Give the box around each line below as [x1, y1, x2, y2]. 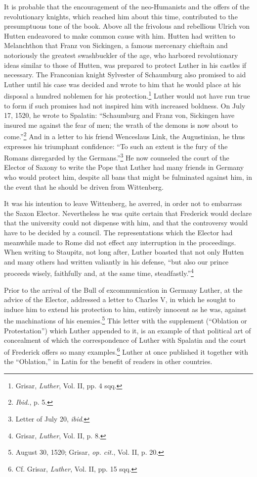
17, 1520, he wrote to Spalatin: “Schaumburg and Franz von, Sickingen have [4, 110, 235, 120]
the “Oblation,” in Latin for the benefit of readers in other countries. [4, 356, 213, 367]
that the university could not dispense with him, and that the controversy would [4, 217, 248, 228]
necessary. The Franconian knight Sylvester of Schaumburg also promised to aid [4, 69, 246, 80]
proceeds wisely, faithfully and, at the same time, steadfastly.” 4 [4, 266, 194, 278]
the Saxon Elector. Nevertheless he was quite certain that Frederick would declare [4, 208, 252, 218]
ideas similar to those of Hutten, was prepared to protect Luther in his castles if [4, 59, 247, 70]
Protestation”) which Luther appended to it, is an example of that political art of [4, 325, 251, 335]
